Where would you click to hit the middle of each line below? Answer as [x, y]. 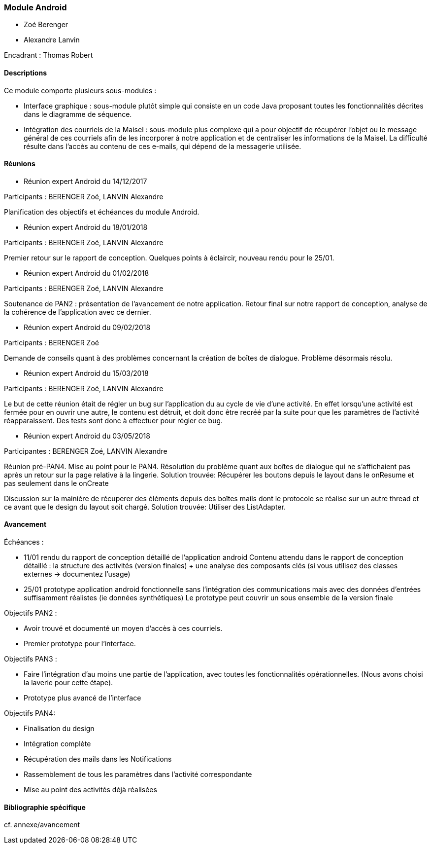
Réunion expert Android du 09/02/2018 [87, 327]
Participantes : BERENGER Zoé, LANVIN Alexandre [86, 451]
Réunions [20, 164]
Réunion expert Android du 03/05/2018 [87, 436]
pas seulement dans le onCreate [56, 483]
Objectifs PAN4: [30, 713]
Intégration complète [57, 744]
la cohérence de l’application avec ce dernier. [78, 312]
